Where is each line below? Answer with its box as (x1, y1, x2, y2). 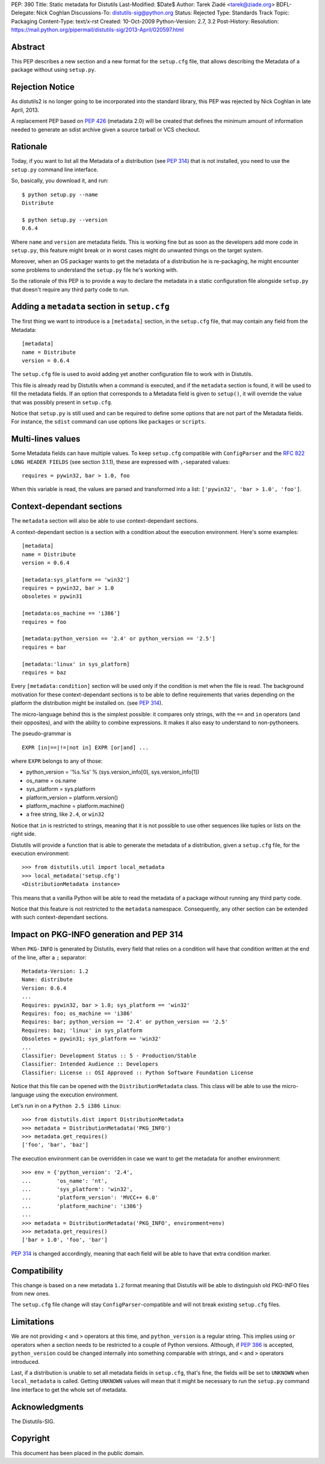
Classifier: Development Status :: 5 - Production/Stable (22, 1052, 197, 1059)
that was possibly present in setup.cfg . (11, 398, 113, 406)
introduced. (11, 1358, 40, 1365)
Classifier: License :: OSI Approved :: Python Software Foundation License (22, 1069, 254, 1076)
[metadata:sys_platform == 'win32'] (22, 576, 130, 583)
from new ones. (11, 1290, 51, 1297)
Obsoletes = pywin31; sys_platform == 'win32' (22, 1036, 162, 1042)
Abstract (11, 42, 45, 52)
